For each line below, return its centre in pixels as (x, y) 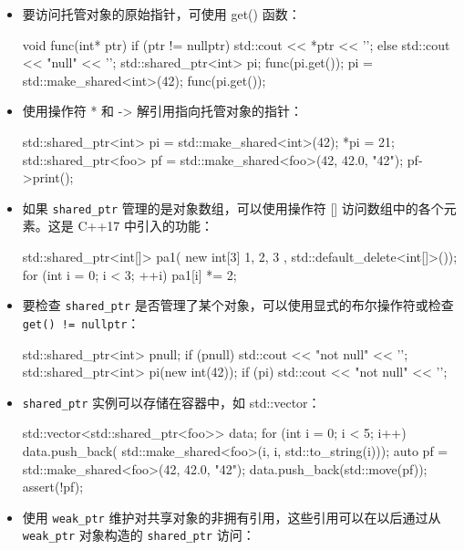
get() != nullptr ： (81, 322)
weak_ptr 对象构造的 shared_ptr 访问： (139, 535)
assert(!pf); (53, 487)
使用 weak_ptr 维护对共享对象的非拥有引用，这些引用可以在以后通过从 (232, 517)
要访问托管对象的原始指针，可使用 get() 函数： (161, 14)
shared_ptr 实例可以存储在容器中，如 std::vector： (171, 402)
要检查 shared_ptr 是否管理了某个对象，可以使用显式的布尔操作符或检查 (238, 305)
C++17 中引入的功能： (146, 226)
